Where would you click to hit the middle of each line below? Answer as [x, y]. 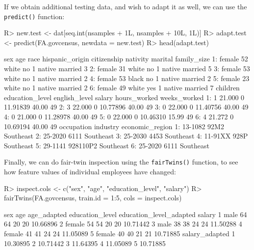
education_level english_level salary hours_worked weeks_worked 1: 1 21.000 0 [124, 97]
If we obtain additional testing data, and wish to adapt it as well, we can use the [126, 6]
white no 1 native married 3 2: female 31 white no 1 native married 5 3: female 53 [127, 69]
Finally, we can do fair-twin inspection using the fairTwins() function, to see [121, 162]
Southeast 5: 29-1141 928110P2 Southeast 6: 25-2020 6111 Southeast [107, 145]
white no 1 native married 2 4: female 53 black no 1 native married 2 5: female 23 [127, 78]
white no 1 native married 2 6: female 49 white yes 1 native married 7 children [122, 88]
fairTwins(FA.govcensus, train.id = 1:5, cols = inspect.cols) [93, 198]
